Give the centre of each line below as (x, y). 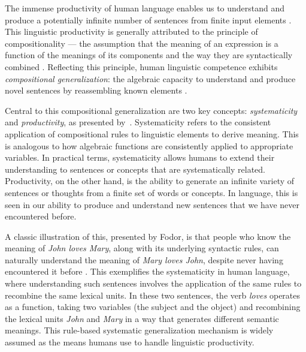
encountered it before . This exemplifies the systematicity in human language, (147, 271)
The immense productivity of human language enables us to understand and (145, 8)
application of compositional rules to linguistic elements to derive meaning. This (152, 133)
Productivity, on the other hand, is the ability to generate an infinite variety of (150, 181)
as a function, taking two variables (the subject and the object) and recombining (153, 307)
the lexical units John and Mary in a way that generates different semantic (142, 318)
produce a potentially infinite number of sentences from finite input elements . (148, 19)
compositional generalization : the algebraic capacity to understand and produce (150, 78)
